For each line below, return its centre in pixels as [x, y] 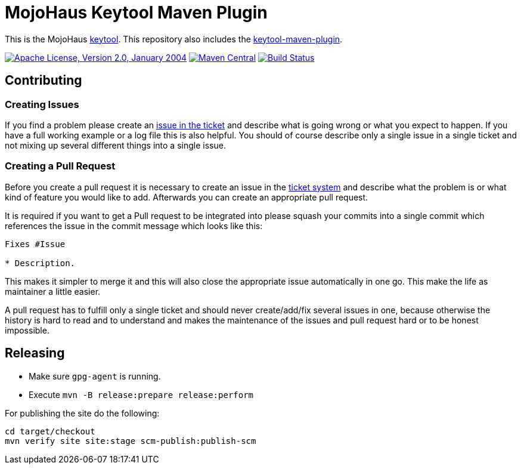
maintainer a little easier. [53, 291]
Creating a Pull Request [60, 166]
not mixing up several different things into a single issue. [115, 145]
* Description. [40, 263]
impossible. [27, 330]
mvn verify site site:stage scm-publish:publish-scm [131, 441]
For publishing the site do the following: [82, 413]
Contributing [44, 81]
